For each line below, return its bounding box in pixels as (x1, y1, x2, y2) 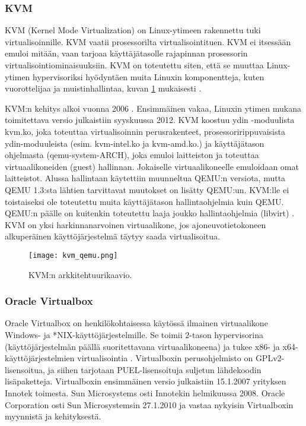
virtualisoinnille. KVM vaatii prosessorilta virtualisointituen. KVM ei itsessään (5, 35, 291, 48)
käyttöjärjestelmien (5, 352, 75, 364)
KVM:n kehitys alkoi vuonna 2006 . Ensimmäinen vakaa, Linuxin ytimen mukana (5, 102, 301, 114)
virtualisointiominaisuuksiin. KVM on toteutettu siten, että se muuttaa (5, 59, 264, 71)
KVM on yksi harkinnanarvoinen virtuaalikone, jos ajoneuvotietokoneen (5, 218, 266, 231)
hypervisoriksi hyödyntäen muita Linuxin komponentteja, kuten (33, 70, 264, 83)
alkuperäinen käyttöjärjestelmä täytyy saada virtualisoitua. (5, 230, 220, 242)
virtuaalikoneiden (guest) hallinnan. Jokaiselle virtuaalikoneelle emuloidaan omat (5, 160, 299, 172)
